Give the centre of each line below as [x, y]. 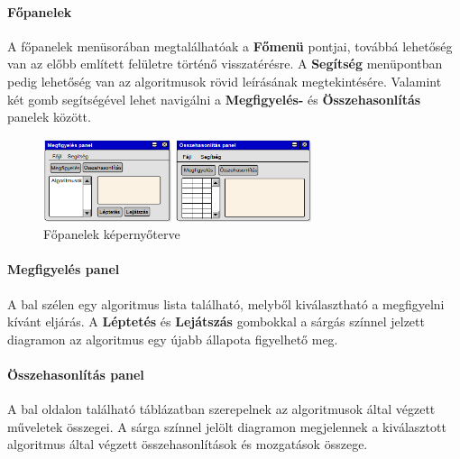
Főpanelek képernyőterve [112, 234]
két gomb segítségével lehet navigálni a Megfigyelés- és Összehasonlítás [214, 99]
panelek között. [49, 117]
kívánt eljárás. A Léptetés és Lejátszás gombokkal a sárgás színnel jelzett [216, 321]
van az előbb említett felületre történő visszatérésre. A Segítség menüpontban [225, 64]
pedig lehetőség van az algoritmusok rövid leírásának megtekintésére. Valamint [225, 81]
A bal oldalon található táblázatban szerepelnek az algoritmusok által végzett [221, 409]
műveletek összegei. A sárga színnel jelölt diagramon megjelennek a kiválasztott [227, 426]
